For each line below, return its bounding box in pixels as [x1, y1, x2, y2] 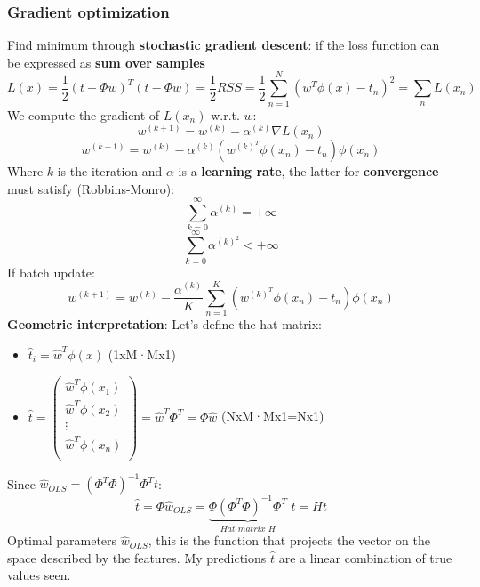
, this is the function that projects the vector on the [148, 531, 430, 550]
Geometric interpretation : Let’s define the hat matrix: [7, 315, 323, 334]
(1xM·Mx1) [108, 344, 176, 363]
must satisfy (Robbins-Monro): [7, 179, 175, 197]
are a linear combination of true [278, 548, 452, 567]
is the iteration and [57, 162, 163, 181]
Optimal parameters [7, 531, 117, 550]
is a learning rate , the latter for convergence [178, 162, 439, 181]
